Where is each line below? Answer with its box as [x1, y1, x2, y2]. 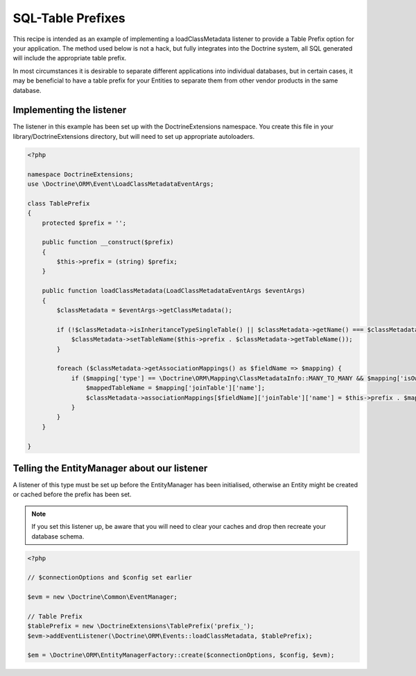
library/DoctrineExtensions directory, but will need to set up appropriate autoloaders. [12, 132, 255, 140]
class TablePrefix [27, 199, 90, 208]
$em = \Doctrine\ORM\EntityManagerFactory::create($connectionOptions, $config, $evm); [27, 651, 335, 659]
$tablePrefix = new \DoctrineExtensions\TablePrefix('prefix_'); [27, 622, 254, 630]
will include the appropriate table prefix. [12, 54, 127, 62]
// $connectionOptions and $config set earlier [27, 573, 192, 582]
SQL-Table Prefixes [12, 10, 125, 26]
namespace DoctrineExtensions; [27, 170, 135, 178]
